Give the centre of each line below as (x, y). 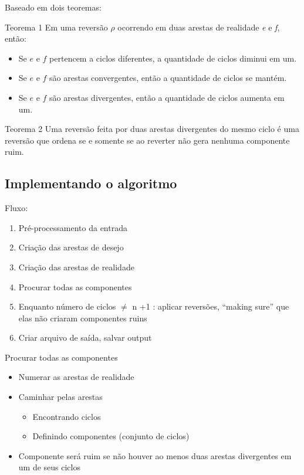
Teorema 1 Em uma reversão (56, 27)
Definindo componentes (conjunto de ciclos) (111, 436)
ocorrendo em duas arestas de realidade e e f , (199, 27)
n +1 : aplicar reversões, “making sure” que (211, 306)
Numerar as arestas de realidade (76, 377)
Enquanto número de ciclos (67, 306)
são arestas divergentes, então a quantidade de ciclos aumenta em (167, 97)
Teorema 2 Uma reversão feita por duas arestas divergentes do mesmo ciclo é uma (152, 129)
